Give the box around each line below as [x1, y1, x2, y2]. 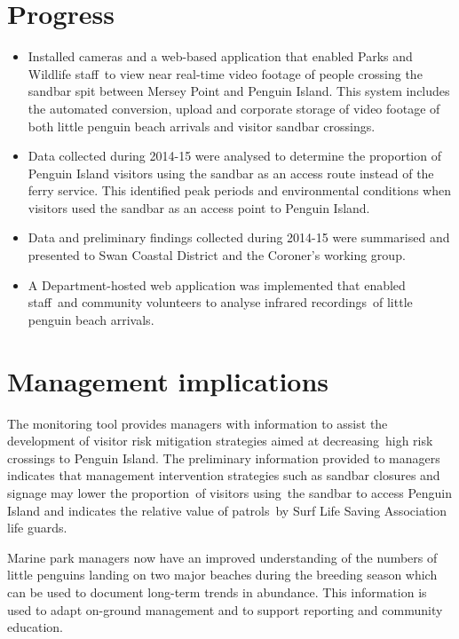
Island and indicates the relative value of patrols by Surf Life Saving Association [7, 501, 447, 519]
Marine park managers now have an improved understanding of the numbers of [7, 548, 438, 566]
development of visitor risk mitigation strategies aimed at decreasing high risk [7, 431, 433, 450]
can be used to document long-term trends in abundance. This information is [7, 582, 427, 601]
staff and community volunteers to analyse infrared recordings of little [28, 293, 413, 312]
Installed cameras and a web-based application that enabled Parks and [28, 47, 413, 66]
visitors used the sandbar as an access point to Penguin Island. [28, 198, 370, 217]
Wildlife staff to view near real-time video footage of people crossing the [28, 64, 423, 83]
